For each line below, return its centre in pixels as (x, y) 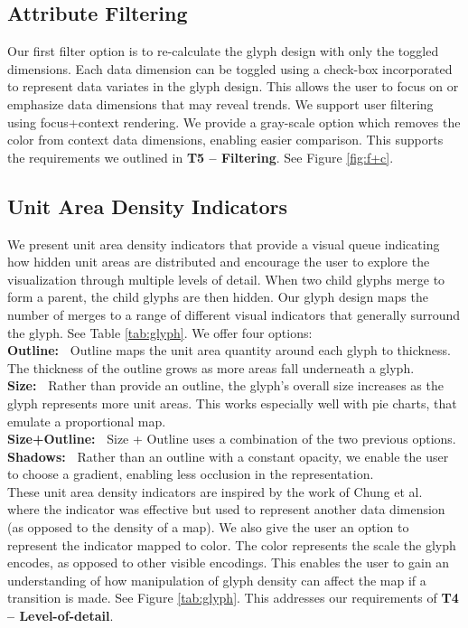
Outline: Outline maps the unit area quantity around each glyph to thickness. (229, 350)
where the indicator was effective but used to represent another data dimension (226, 509)
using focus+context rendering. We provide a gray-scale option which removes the (234, 122)
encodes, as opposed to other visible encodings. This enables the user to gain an (229, 562)
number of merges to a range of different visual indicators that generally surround (234, 314)
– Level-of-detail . (61, 616)
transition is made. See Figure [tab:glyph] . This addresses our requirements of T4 (233, 598)
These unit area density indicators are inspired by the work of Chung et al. (215, 491)
